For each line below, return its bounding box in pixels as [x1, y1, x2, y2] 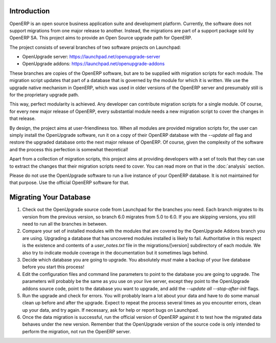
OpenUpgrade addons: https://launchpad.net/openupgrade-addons [22, 60, 165, 67]
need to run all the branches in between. [22, 221, 107, 227]
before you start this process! [22, 264, 84, 270]
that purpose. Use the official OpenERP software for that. [9, 179, 130, 186]
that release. [9, 115, 36, 122]
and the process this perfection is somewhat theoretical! [9, 146, 128, 152]
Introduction [9, 7, 50, 15]
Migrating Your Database [9, 193, 91, 202]
